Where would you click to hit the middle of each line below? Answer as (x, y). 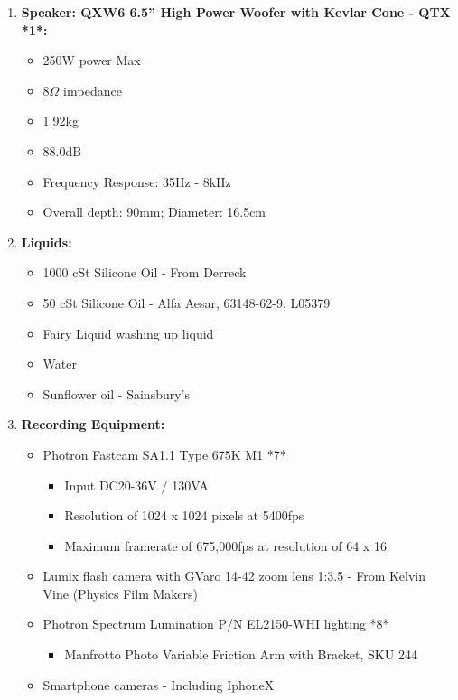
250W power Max (92, 60)
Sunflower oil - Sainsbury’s (117, 393)
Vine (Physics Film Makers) (120, 593)
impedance (93, 90)
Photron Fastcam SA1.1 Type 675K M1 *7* (164, 454)
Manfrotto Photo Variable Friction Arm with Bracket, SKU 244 (241, 654)
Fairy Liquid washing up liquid (128, 333)
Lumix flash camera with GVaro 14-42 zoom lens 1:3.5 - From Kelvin (234, 576)
